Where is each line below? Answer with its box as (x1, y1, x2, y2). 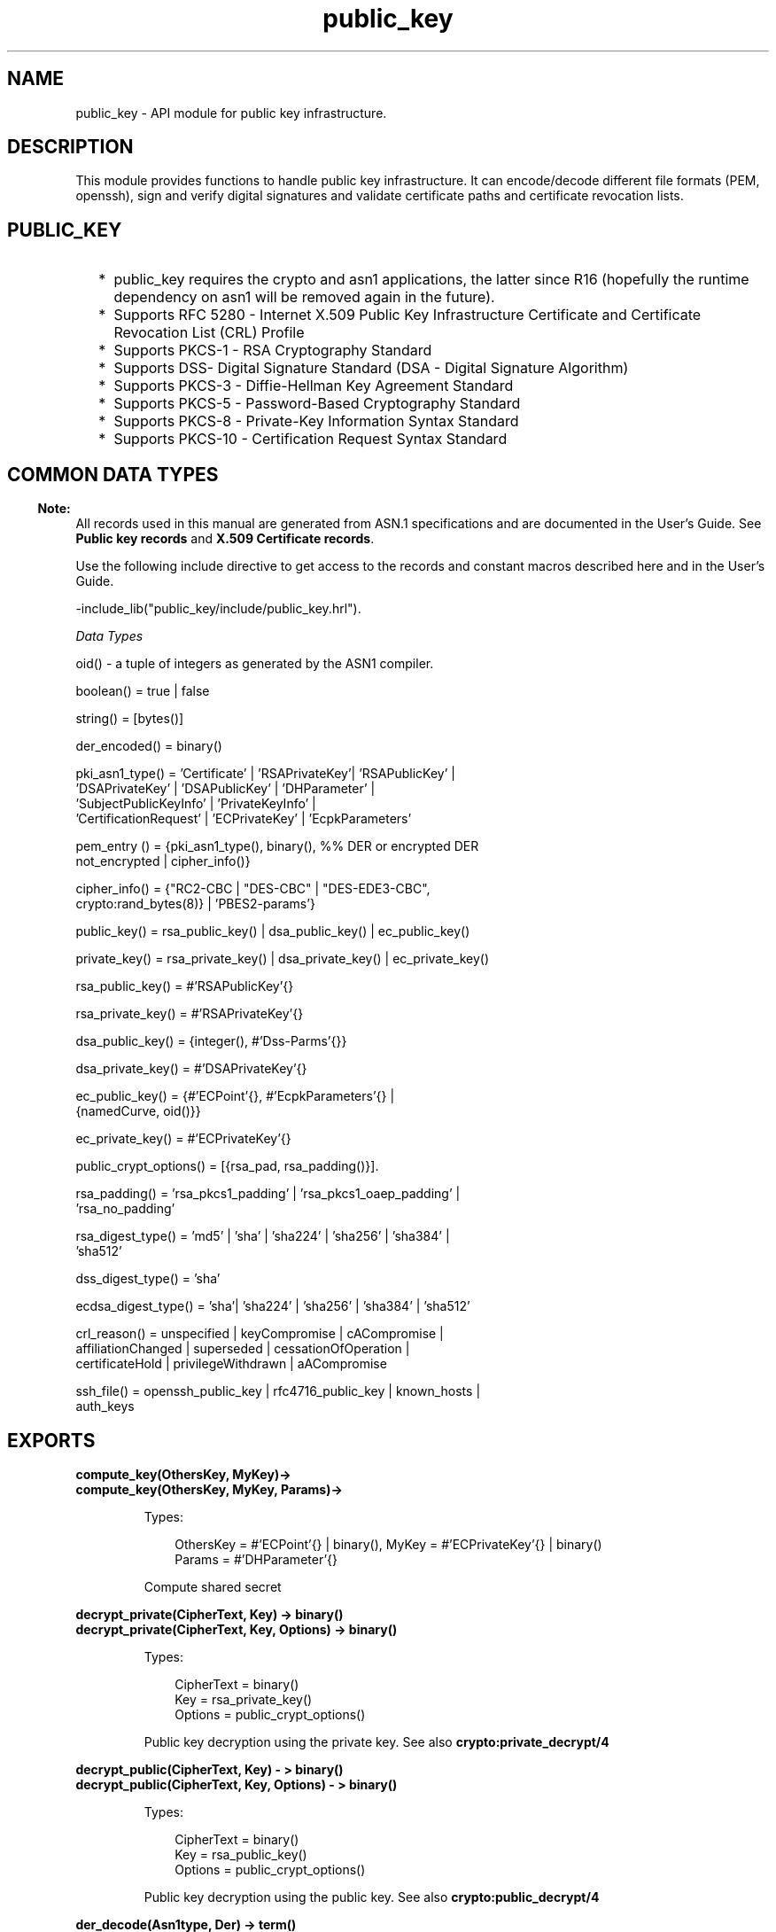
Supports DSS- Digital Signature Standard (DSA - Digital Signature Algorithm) (113, 359, 629, 378)
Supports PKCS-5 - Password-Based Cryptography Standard (113, 394, 521, 413)
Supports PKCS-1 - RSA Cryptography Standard (113, 341, 432, 360)
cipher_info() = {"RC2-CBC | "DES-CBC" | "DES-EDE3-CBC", (75, 881, 431, 897)
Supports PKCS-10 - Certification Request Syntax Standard (113, 430, 508, 448)
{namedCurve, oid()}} (75, 1103, 201, 1119)
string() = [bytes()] (75, 711, 184, 727)
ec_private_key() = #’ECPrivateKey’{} (75, 1131, 291, 1147)
